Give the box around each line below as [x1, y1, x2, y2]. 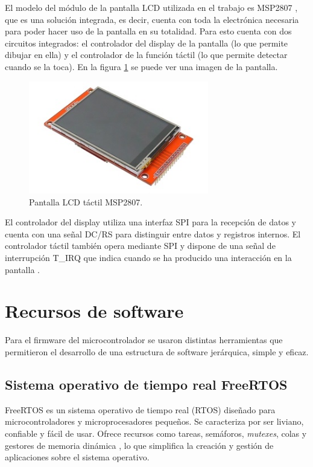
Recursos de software [5, 298, 184, 323]
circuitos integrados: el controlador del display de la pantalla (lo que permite [5, 36, 288, 49]
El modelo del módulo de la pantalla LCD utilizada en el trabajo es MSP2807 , [5, 1, 298, 13]
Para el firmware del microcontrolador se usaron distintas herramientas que [5, 333, 283, 346]
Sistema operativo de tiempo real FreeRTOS [5, 375, 288, 393]
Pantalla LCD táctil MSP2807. [29, 195, 143, 208]
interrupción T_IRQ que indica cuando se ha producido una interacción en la [5, 251, 292, 264]
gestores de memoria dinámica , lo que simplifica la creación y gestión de [5, 439, 274, 451]
